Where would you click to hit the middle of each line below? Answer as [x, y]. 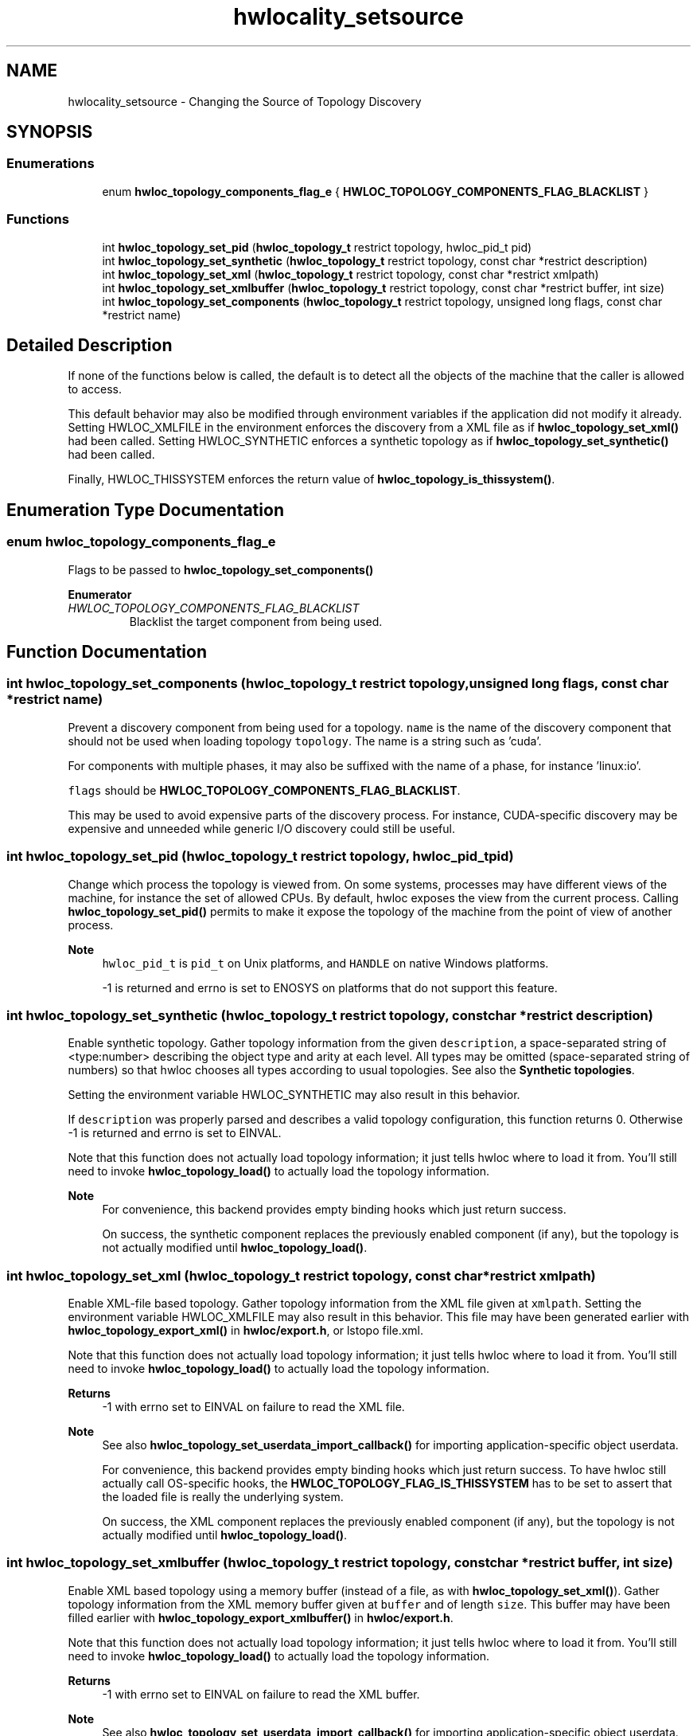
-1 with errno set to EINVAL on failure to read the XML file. [253, 1407]
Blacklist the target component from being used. [256, 621]
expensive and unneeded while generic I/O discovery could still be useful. [261, 828]
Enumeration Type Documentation [145, 510]
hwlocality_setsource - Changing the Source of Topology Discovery [245, 101]
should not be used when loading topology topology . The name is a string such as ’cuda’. [305, 741]
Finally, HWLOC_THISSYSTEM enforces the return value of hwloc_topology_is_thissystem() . [312, 479]
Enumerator [100, 594]
